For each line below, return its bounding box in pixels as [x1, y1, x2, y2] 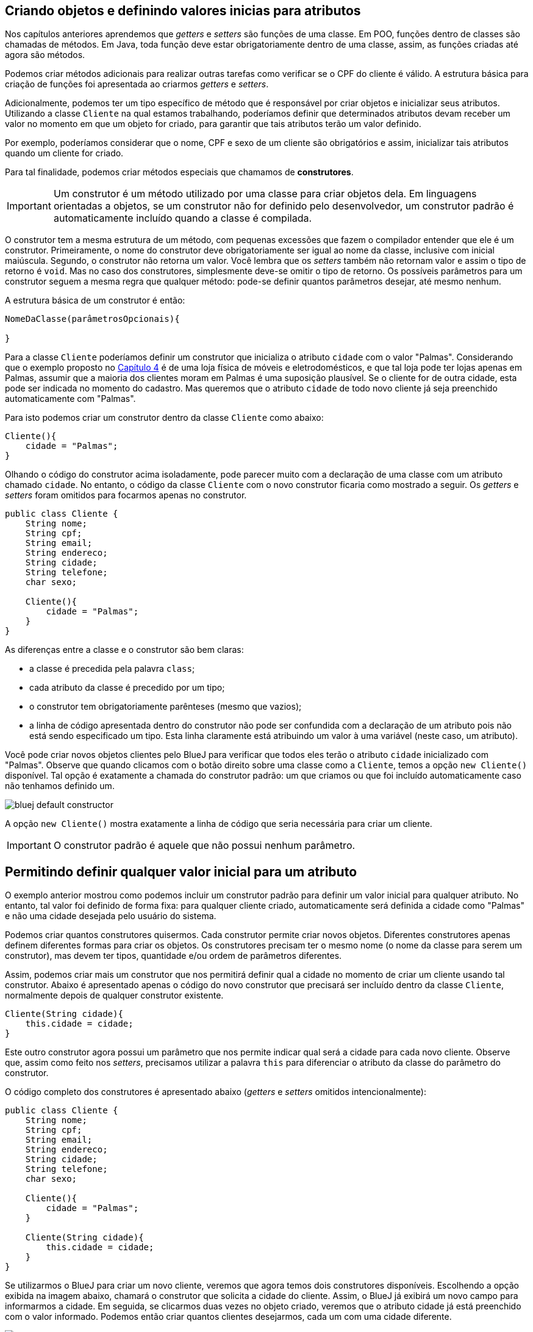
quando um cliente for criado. [5, 148, 124, 159]
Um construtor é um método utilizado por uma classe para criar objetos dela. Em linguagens [53, 187, 477, 200]
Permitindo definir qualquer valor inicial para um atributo [5, 864, 357, 879]
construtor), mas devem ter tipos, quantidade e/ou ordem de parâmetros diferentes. [5, 950, 342, 961]
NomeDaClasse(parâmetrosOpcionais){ [5, 314, 180, 324]
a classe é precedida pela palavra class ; [29, 663, 195, 674]
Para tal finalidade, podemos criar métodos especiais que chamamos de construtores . [5, 167, 354, 178]
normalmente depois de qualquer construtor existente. [5, 990, 224, 1001]
